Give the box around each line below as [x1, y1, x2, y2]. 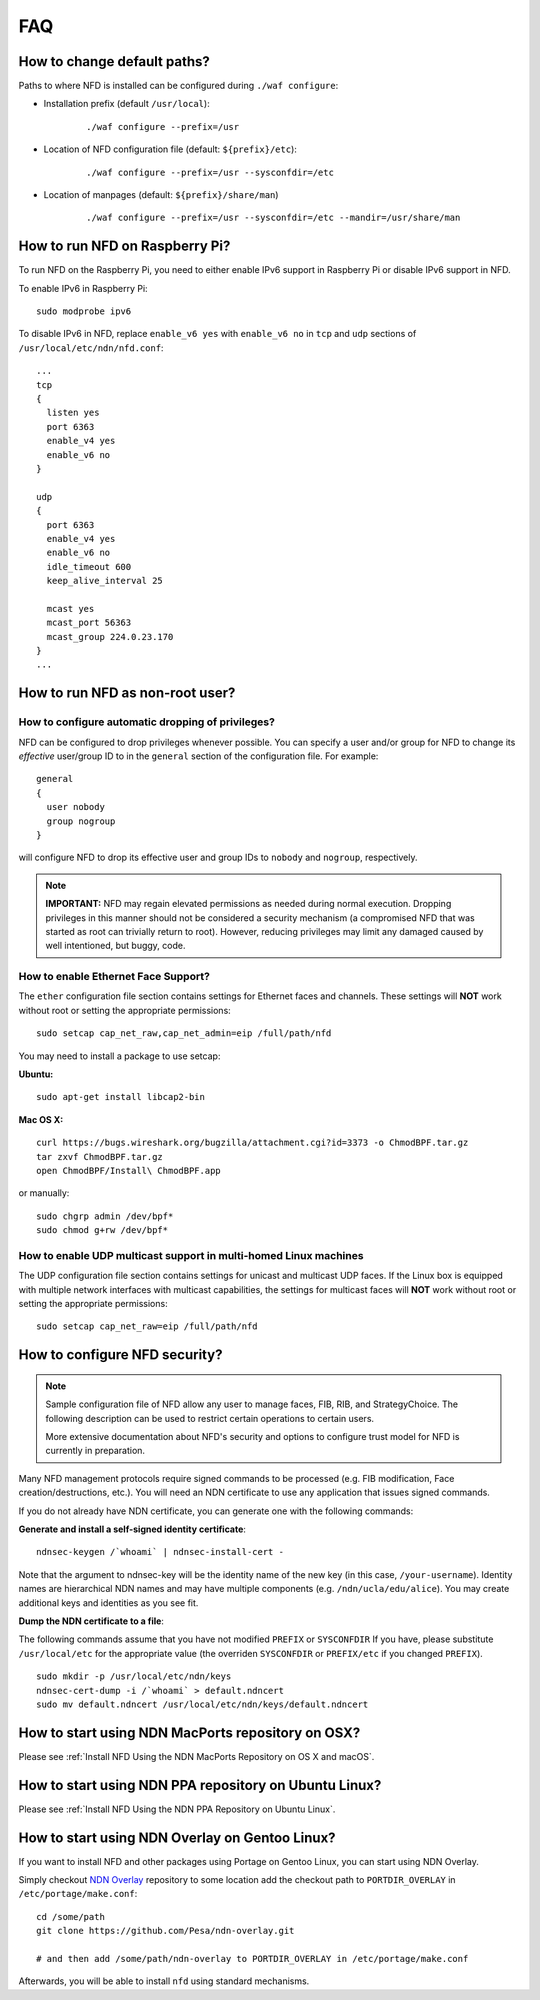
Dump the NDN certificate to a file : [18, 1615, 165, 1627]
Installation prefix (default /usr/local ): [43, 98, 210, 110]
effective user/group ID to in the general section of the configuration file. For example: [18, 750, 379, 762]
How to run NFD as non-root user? [18, 685, 236, 702]
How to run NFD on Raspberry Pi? [18, 238, 231, 255]
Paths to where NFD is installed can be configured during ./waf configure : [18, 80, 339, 92]
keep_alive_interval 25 [46, 575, 164, 587]
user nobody [46, 801, 105, 813]
